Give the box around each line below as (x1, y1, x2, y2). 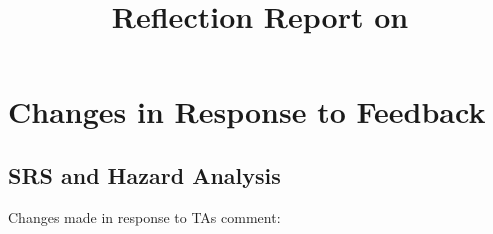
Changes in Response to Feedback (8, 91, 486, 132)
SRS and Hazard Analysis (8, 159, 281, 190)
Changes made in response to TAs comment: (8, 206, 281, 227)
